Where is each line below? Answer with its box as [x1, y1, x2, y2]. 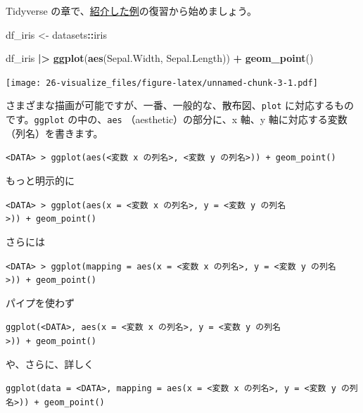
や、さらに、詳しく [6, 356, 94, 371]
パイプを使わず [6, 295, 75, 310]
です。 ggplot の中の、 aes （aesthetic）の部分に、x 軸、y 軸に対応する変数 [6, 112, 348, 127]
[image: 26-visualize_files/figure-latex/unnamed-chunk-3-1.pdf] [6, 77, 318, 88]
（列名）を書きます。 [6, 125, 103, 140]
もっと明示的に [6, 173, 75, 187]
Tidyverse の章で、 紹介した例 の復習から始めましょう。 [6, 4, 257, 18]
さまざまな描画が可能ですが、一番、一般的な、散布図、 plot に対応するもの [6, 98, 355, 113]
